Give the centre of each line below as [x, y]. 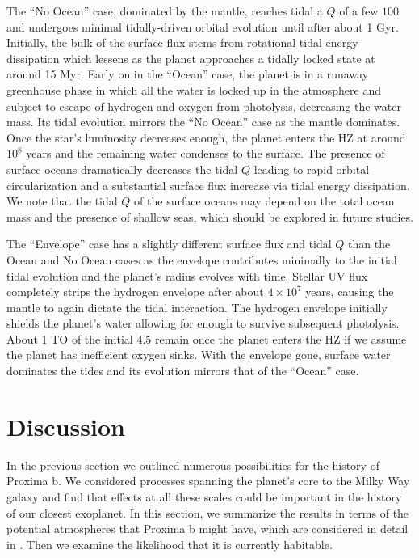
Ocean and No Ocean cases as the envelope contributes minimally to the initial [202, 259]
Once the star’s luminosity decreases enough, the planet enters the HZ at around [206, 137]
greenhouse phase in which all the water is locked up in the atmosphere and [194, 89]
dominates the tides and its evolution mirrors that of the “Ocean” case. [183, 371]
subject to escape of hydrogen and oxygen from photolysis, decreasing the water [204, 106]
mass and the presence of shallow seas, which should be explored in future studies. [210, 216]
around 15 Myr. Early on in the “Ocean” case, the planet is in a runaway [188, 74]
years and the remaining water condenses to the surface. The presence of [205, 153]
